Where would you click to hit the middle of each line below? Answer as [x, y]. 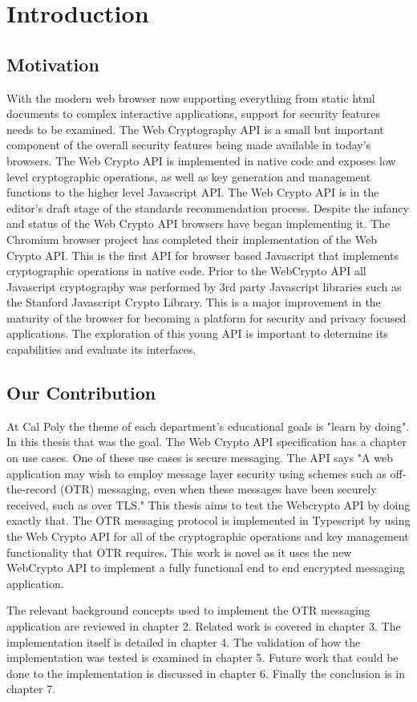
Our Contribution [81, 393]
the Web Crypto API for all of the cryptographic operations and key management [208, 536]
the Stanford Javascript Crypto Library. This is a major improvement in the [194, 302]
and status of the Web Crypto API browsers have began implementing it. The [198, 223]
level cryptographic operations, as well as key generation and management [189, 176]
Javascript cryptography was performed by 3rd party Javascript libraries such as [204, 286]
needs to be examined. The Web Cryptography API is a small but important [195, 129]
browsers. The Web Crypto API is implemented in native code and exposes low [201, 160]
